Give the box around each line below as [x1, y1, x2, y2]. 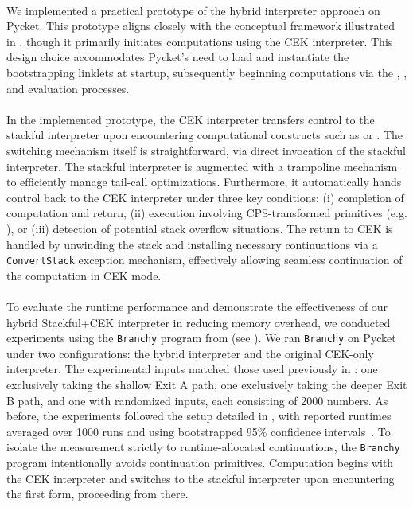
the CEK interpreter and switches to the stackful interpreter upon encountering [6, 470, 395, 486]
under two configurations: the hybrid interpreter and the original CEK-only [6, 345, 374, 361]
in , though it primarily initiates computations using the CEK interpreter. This [6, 33, 393, 49]
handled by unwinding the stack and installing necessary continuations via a [6, 236, 378, 252]
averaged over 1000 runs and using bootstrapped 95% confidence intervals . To [6, 423, 391, 439]
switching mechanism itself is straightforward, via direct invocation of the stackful [6, 142, 406, 158]
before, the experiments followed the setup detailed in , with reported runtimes [6, 408, 392, 424]
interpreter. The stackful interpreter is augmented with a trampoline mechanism [6, 158, 398, 174]
